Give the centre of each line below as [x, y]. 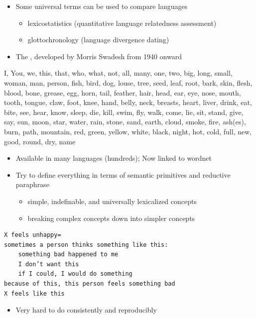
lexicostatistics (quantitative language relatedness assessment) [122, 23]
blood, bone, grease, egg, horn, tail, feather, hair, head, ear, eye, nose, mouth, [123, 92]
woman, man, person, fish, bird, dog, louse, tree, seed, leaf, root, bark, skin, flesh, [128, 82]
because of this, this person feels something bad [90, 284]
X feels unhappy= [33, 235]
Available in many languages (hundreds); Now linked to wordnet [114, 158]
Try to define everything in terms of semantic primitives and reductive [123, 174]
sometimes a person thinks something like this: [86, 245]
